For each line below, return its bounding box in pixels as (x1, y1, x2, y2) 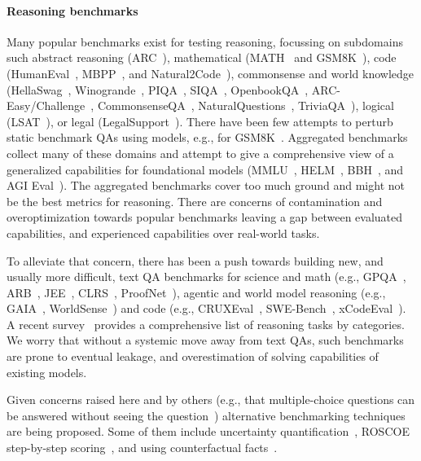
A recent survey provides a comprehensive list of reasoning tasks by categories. (7, 315, 405, 332)
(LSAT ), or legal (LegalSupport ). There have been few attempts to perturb (7, 112, 393, 130)
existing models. (7, 363, 87, 380)
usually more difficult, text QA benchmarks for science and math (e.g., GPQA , (7, 268, 406, 285)
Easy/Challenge (7, 97, 86, 114)
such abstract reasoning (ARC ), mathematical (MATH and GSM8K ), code (7, 49, 397, 66)
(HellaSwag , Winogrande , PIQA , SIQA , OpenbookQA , (7, 81, 309, 98)
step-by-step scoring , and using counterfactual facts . (7, 439, 278, 456)
